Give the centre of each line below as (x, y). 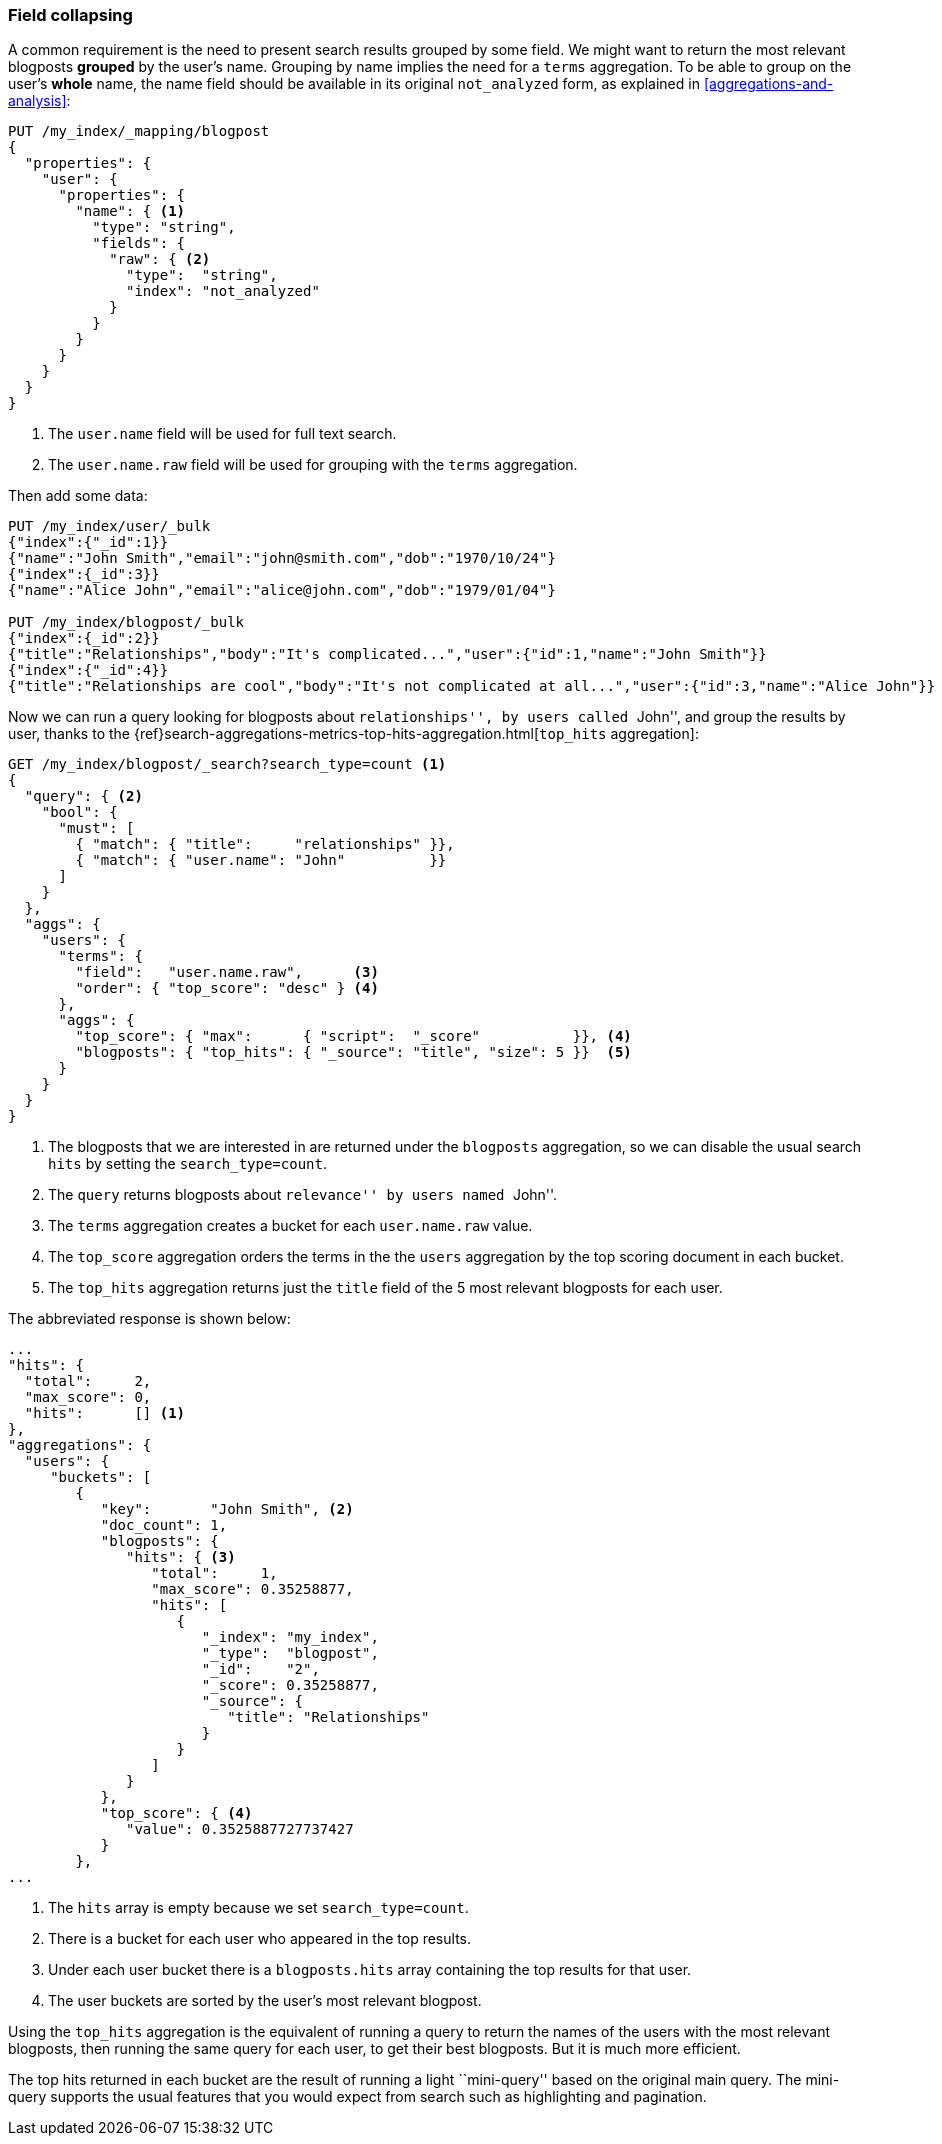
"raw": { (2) (160, 259)
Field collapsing (70, 15)
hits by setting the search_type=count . (187, 1164)
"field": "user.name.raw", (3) (227, 972)
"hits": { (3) (181, 1557)
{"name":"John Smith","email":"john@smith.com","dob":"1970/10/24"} (282, 558)
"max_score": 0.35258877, (252, 1589)
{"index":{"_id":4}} (88, 670)
